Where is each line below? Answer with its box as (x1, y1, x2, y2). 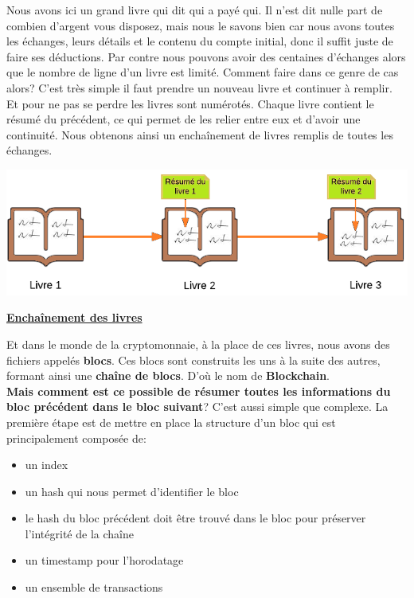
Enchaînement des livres (6, 309, 143, 326)
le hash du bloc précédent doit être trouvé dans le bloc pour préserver (25, 510, 366, 526)
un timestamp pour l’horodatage (25, 552, 184, 569)
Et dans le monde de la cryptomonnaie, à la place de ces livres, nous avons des (6, 335, 390, 352)
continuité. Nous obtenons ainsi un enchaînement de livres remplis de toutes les (6, 126, 393, 143)
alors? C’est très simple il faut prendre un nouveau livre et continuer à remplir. (6, 79, 393, 96)
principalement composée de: (6, 429, 146, 446)
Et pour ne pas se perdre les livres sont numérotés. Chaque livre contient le (6, 95, 374, 111)
